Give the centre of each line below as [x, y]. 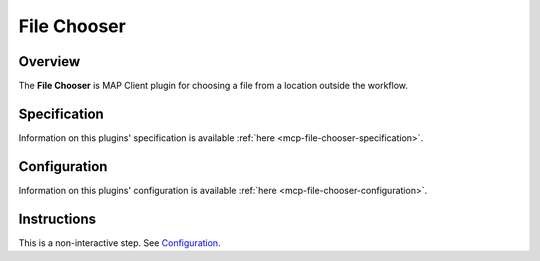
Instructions [57, 218]
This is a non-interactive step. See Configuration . [119, 242]
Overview [49, 61]
